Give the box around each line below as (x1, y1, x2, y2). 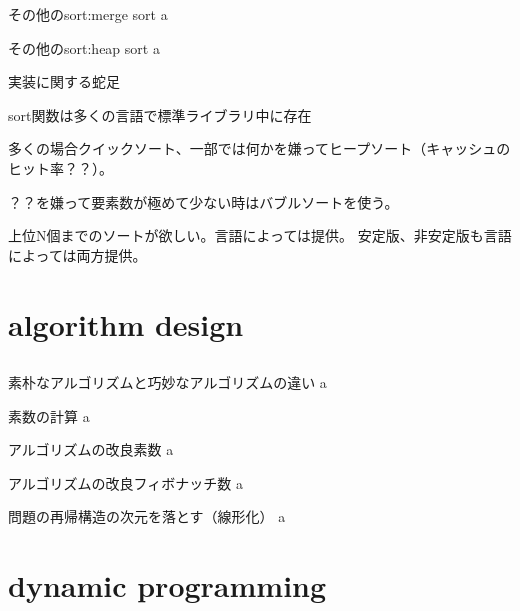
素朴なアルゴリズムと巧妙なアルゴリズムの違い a (8, 372, 327, 393)
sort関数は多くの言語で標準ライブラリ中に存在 (8, 104, 312, 125)
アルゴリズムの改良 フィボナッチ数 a (8, 472, 243, 493)
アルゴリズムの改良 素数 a (8, 439, 174, 460)
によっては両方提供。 (8, 244, 147, 265)
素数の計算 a (8, 405, 90, 426)
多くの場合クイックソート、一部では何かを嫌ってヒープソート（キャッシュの (8, 138, 511, 159)
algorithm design (8, 303, 244, 344)
